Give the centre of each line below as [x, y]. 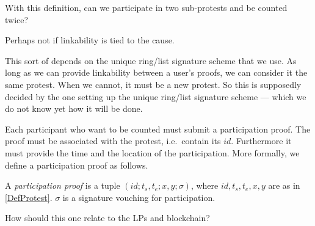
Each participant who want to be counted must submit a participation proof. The [158, 129]
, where [205, 185]
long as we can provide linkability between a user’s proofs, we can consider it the [156, 72]
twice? [17, 19]
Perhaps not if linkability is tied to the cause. [90, 40]
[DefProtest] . [29, 197]
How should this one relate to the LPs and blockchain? [107, 218]
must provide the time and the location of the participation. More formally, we [152, 152]
